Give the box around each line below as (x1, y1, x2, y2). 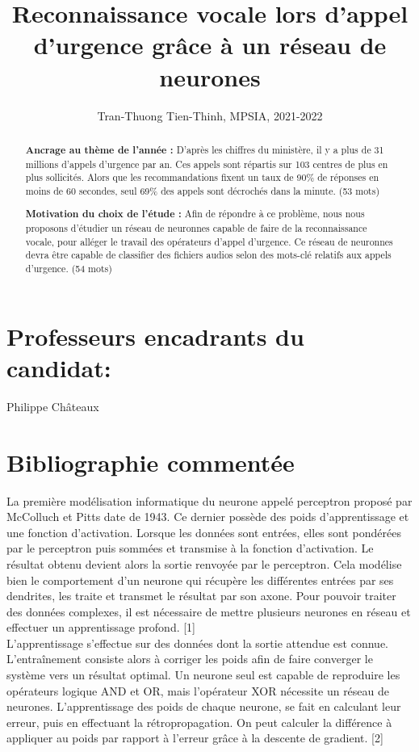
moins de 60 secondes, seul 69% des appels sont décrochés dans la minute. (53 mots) (25, 183, 380, 197)
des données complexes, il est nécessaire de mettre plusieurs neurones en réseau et (6, 603, 411, 620)
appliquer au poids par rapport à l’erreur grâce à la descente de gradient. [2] (6, 729, 383, 746)
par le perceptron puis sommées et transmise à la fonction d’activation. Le (6, 540, 374, 557)
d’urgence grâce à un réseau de (33, 28, 387, 61)
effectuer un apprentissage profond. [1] (6, 619, 196, 636)
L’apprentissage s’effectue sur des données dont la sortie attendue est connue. (6, 634, 388, 651)
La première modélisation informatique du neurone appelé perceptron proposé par (6, 492, 413, 509)
